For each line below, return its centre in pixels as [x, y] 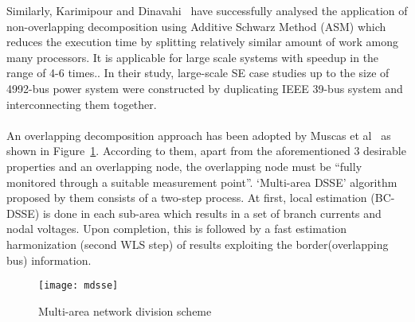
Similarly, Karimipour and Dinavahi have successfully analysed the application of [207, 10]
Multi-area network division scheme [125, 310]
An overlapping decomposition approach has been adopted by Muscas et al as [199, 135]
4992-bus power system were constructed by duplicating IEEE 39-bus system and [205, 88]
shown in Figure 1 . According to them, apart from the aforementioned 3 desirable [206, 151]
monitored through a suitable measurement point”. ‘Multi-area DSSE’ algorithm [202, 182]
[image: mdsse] [78, 286]
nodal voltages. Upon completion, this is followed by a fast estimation [176, 229]
